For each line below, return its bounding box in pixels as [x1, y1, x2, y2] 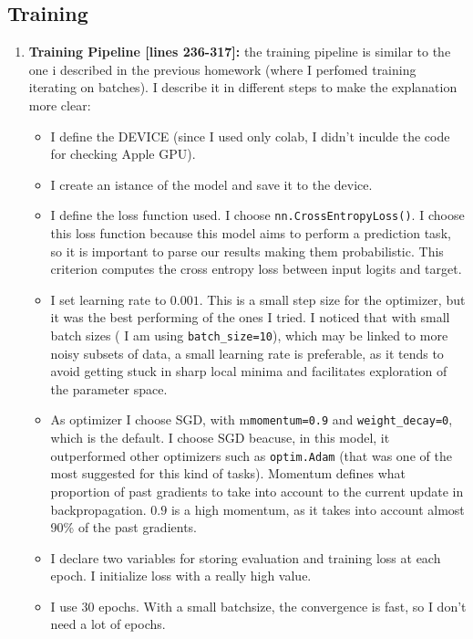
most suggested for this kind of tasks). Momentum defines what [50, 464, 406, 483]
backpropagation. [50, 499, 147, 519]
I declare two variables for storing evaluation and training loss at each [50, 548, 441, 567]
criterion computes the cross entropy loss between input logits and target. [50, 259, 462, 278]
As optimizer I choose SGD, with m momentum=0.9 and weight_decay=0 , [50, 410, 453, 429]
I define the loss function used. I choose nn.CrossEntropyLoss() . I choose [50, 205, 465, 225]
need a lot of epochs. [50, 614, 166, 634]
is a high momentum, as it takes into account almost [170, 499, 465, 519]
